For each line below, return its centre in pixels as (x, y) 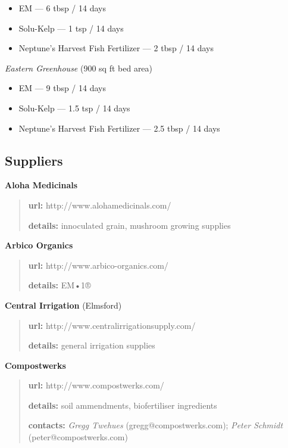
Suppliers (34, 160)
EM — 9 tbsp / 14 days (62, 88)
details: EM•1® (60, 285)
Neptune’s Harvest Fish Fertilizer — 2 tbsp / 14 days (116, 48)
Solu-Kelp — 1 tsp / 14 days (71, 28)
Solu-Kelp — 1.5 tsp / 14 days (74, 108)
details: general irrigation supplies (92, 345)
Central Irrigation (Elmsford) (63, 305)
